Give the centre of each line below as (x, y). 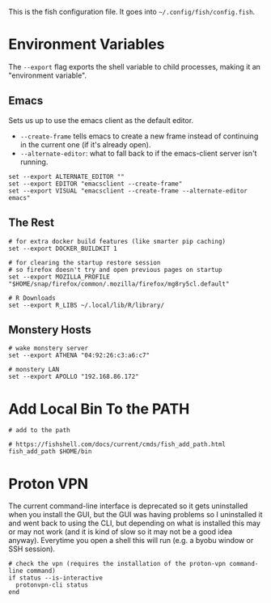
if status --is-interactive (56, 578)
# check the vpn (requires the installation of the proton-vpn (117, 564)
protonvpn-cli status (52, 585)
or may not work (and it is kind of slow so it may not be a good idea (121, 532)
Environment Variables (87, 45)
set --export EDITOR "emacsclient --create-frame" (95, 184)
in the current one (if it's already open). (85, 144)
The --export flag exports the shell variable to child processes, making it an (135, 66)
